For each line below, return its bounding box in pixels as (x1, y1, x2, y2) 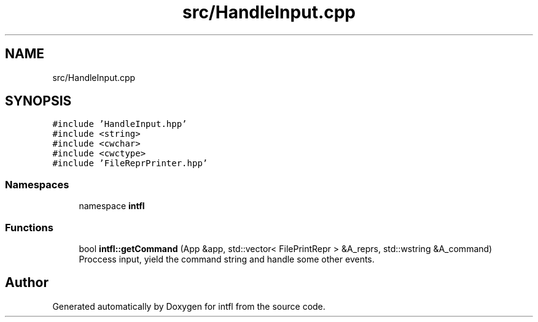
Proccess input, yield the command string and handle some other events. (79, 253, 375, 264)
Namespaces (5, 178, 69, 191)
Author (5, 275, 49, 291)
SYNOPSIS (5, 93, 72, 109)
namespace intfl (79, 201, 145, 212)
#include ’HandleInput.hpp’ (52, 119, 187, 129)
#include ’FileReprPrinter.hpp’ (52, 158, 208, 169)
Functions (5, 221, 53, 234)
